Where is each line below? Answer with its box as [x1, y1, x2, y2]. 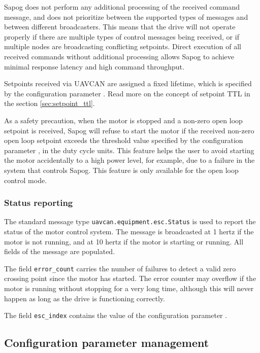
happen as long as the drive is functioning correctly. [4, 293, 165, 303]
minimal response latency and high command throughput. [4, 61, 184, 72]
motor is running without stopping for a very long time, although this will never [4, 283, 254, 293]
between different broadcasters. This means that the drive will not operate [4, 21, 236, 32]
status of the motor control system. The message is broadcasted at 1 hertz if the [4, 226, 254, 236]
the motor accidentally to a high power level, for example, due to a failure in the [4, 155, 255, 165]
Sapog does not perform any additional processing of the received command [4, 2, 240, 12]
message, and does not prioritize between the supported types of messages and [4, 11, 248, 22]
